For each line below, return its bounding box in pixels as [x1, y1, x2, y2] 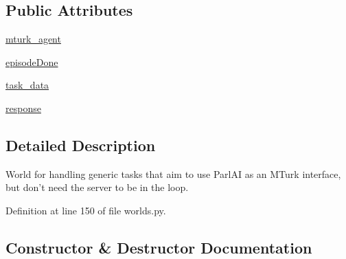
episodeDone [5, 54, 58, 69]
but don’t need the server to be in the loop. [5, 180, 189, 194]
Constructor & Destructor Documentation [5, 236, 312, 258]
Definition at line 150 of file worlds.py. [5, 203, 166, 217]
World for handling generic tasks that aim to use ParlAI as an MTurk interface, [5, 166, 341, 181]
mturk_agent [5, 32, 61, 46]
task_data [5, 78, 49, 92]
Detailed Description [5, 134, 156, 155]
